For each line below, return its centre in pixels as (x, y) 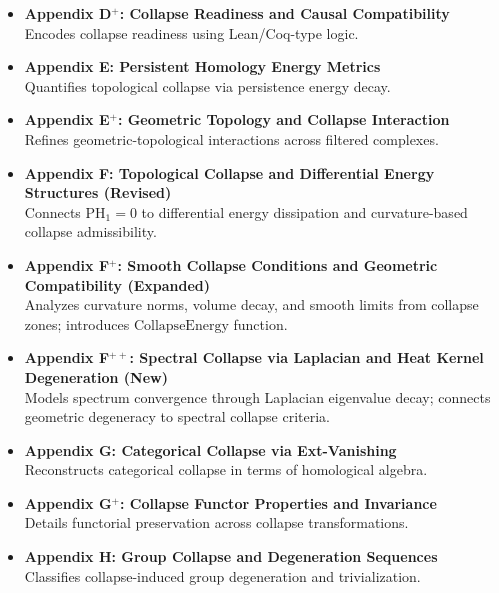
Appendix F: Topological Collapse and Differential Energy (229, 172)
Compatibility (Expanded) (117, 284)
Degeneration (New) (96, 376)
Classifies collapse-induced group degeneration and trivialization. (222, 575)
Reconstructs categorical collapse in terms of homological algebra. (226, 469)
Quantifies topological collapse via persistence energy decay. (207, 85)
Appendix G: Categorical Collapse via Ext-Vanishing (210, 449)
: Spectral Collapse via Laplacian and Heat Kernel (306, 357)
